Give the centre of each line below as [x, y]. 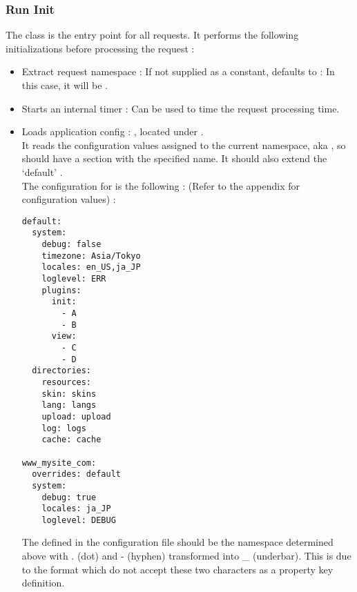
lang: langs [69, 405]
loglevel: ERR [74, 279]
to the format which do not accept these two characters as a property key [177, 569]
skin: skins [69, 394]
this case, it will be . [65, 85]
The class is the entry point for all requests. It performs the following [152, 35]
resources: [67, 382]
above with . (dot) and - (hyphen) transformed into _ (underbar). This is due [186, 556]
